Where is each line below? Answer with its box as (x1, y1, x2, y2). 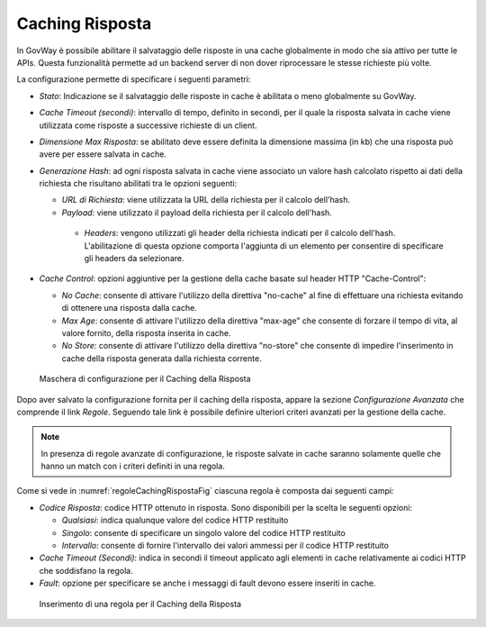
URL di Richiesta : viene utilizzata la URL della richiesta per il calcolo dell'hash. (61, 195, 351, 205)
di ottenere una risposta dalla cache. (61, 303, 197, 313)
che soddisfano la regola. (39, 565, 134, 576)
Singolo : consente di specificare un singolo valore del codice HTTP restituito (61, 527, 346, 538)
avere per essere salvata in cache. (39, 149, 166, 159)
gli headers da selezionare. (84, 253, 184, 264)
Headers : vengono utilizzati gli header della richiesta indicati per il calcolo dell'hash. (84, 228, 396, 239)
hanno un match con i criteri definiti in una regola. (40, 460, 225, 472)
